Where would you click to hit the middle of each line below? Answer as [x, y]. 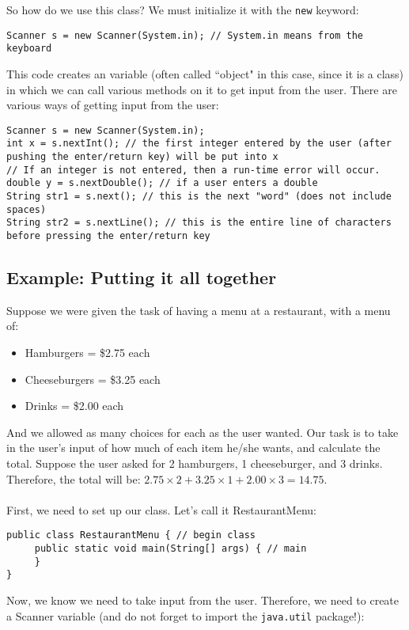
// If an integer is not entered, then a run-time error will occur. [193, 170]
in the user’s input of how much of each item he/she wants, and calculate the [193, 448]
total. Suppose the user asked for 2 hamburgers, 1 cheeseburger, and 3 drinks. [195, 463]
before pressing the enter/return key [108, 236]
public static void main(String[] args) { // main [170, 549]
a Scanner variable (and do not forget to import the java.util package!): [186, 615]
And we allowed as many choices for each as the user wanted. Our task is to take [203, 432]
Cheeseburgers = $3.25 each [93, 379]
